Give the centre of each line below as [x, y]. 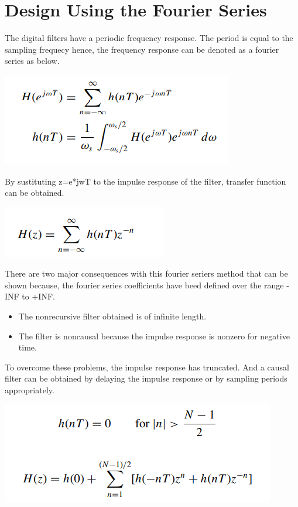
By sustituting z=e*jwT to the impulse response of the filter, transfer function [145, 181]
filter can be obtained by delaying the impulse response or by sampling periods [146, 378]
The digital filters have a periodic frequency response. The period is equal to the [149, 38]
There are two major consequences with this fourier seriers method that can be [146, 273]
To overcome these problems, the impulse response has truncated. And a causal [147, 367]
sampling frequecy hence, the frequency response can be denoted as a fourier [142, 49]
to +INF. [38, 296]
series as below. [32, 61]
